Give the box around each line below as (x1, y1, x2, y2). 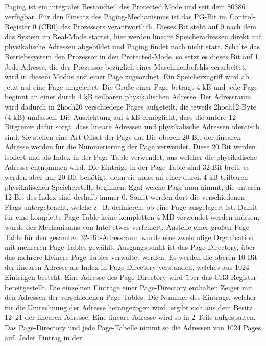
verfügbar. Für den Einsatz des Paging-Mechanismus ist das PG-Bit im (5, 11, 227, 21)
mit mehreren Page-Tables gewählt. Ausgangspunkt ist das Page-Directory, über (5, 242, 255, 252)
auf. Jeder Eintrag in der (5, 332, 82, 342)
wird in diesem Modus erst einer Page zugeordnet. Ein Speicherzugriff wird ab (5, 71, 249, 82)
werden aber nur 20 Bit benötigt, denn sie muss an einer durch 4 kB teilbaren (5, 171, 248, 182)
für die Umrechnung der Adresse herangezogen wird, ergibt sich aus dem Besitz (5, 301, 253, 312)
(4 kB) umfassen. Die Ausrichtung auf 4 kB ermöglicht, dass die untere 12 (5, 111, 236, 122)
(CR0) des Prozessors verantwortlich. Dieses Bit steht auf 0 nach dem (38, 21, 256, 32)
